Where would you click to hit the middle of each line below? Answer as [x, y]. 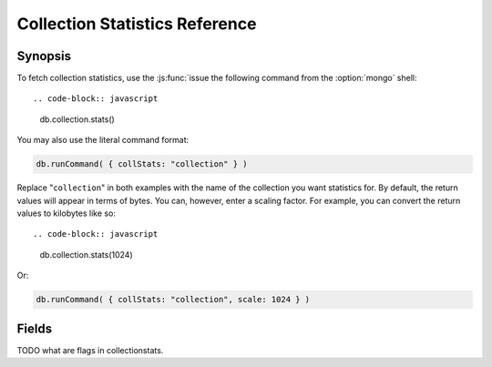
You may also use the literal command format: [103, 140]
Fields [35, 328]
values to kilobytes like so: [66, 213]
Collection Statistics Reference [137, 24]
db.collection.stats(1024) [87, 254]
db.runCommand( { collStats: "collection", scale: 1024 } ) [173, 300]
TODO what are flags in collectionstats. [90, 350]
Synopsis [44, 56]
